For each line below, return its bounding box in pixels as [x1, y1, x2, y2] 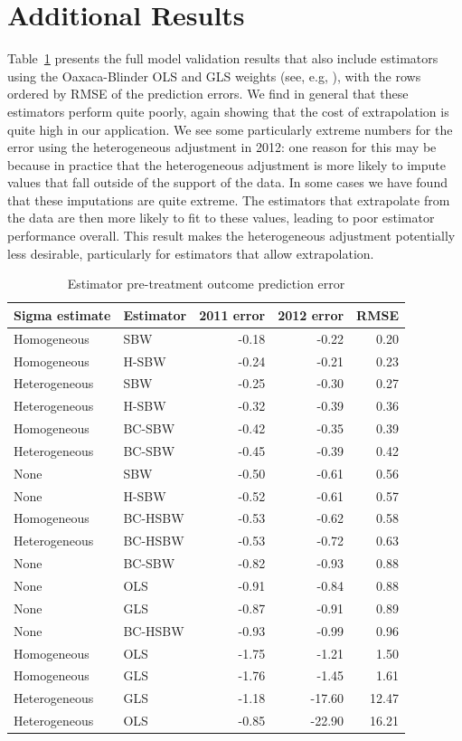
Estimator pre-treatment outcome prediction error [67, 274, 345, 293]
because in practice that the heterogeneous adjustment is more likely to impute [7, 155, 446, 174]
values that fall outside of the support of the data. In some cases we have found [7, 173, 448, 192]
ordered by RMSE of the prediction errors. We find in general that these [7, 84, 409, 103]
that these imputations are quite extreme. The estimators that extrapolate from [7, 190, 450, 209]
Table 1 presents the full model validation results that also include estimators [7, 49, 438, 68]
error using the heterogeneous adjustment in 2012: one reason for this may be [7, 138, 437, 157]
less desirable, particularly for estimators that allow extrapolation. [7, 243, 374, 262]
